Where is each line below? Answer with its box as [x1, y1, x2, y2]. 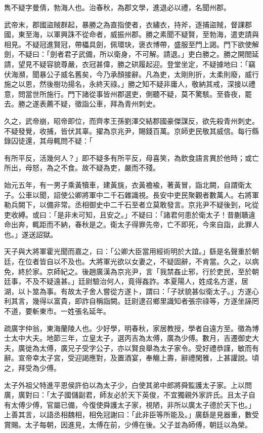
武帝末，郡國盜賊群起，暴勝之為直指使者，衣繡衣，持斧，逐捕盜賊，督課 [4, 19, 245, 29]
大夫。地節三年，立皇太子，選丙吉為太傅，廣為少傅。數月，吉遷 [25, 333, 238, 343]
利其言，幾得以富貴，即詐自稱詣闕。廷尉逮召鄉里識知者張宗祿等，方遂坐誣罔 [4, 296, 259, 306]
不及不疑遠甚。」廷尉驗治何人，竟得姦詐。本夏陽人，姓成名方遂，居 [25, 276, 248, 286]
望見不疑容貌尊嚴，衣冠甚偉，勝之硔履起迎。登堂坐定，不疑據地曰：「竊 [18, 58, 255, 69]
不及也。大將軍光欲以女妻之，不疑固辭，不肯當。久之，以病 [60, 256, 259, 267]
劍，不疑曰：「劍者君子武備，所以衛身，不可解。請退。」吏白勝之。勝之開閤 [4, 49, 252, 59]
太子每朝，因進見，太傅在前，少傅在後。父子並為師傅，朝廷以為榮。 [25, 419, 252, 429]
